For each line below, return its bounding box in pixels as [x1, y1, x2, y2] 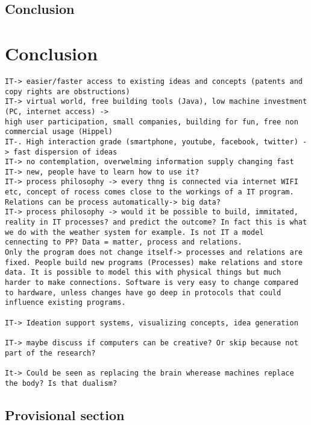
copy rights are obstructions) [5, 87, 130, 96]
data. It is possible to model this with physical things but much [5, 268, 281, 277]
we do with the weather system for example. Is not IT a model [5, 228, 264, 237]
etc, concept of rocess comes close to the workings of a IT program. [5, 188, 294, 197]
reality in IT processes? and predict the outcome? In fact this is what [5, 218, 307, 227]
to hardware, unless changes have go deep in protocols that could [5, 288, 281, 297]
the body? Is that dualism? [5, 379, 118, 388]
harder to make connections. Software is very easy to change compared [5, 278, 298, 287]
